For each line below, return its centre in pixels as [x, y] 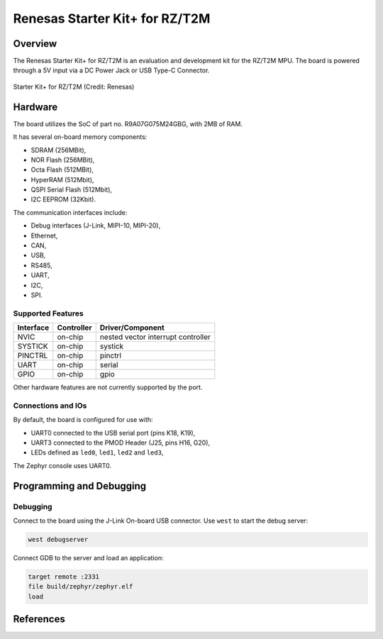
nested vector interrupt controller [155, 337]
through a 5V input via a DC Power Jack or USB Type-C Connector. [111, 70]
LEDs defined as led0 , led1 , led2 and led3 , [97, 452]
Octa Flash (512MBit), [62, 170]
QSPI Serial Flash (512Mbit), [72, 190]
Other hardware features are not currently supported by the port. [108, 387]
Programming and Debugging [80, 486]
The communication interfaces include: [70, 212]
